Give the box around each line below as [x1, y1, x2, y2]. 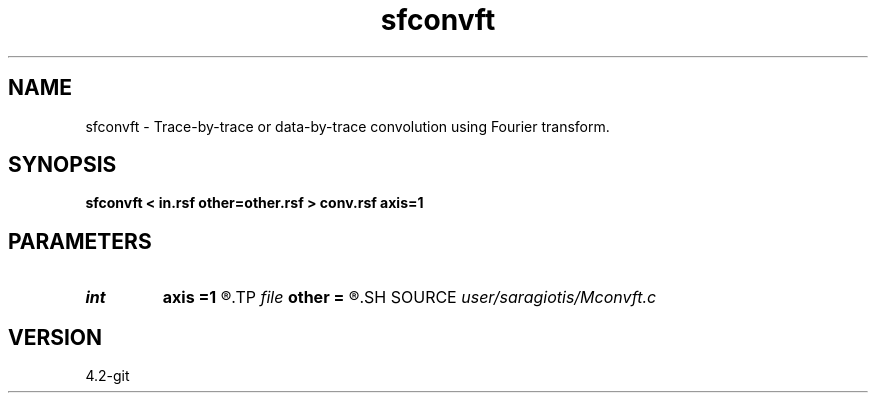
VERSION [8, 324, 103, 350]
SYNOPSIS [8, 152, 117, 178]
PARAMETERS [8, 228, 152, 254]
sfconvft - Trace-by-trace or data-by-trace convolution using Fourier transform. [85, 117, 610, 135]
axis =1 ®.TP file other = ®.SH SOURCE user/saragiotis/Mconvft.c [162, 287, 657, 308]
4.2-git [85, 367, 130, 385]
